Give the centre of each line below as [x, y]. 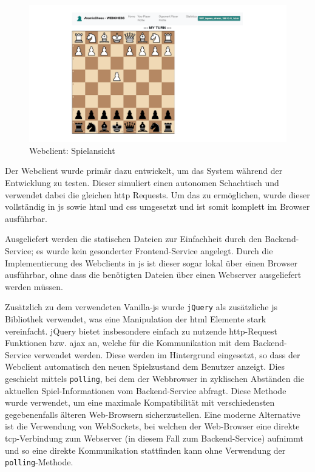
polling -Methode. [39, 462]
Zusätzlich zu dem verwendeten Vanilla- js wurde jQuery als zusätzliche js [141, 307]
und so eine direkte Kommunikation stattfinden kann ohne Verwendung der [145, 450]
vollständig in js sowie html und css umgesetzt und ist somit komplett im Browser [157, 206]
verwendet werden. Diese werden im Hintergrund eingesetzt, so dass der [167, 354]
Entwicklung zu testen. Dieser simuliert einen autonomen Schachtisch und [142, 183]
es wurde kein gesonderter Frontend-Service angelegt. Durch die [154, 251]
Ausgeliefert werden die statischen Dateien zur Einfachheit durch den [134, 239]
